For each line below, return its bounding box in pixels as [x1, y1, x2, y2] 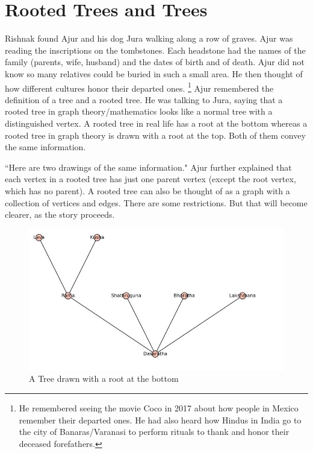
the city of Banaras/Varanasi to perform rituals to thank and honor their [19, 425, 290, 438]
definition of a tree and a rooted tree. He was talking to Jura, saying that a [5, 93, 283, 106]
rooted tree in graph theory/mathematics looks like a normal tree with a [5, 105, 273, 118]
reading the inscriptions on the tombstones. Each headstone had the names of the [5, 43, 306, 56]
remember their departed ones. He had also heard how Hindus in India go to [19, 413, 302, 426]
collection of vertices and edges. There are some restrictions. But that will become [5, 196, 308, 209]
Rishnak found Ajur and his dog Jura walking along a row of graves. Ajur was [5, 32, 293, 45]
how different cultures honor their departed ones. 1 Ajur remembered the [5, 80, 274, 94]
